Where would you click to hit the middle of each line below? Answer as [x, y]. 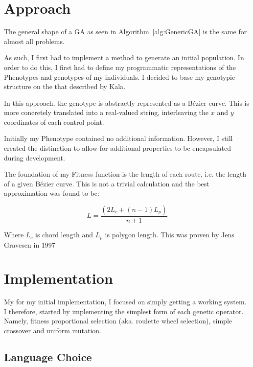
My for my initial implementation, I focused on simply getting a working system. [125, 302]
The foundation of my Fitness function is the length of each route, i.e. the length [125, 174]
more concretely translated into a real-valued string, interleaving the [106, 112]
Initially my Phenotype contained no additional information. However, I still [118, 138]
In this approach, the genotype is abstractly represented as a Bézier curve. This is [127, 103]
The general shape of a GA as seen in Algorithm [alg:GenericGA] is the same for [126, 32]
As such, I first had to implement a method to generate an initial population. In [124, 57]
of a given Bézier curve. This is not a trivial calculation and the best [107, 183]
